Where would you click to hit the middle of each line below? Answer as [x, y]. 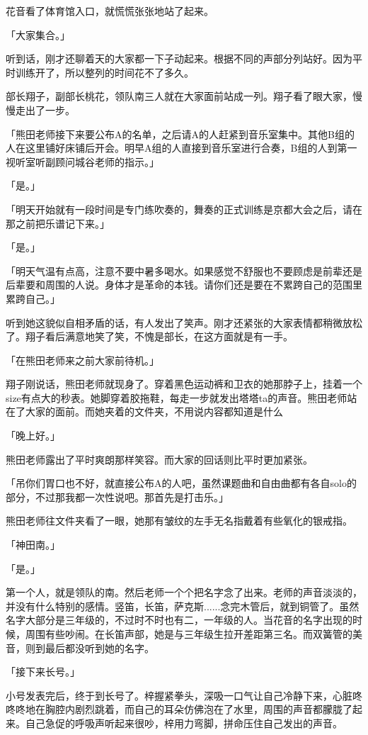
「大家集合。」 [38, 34]
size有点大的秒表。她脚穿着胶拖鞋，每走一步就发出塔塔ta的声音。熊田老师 [177, 397]
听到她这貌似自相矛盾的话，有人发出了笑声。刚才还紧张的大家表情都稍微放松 [184, 322]
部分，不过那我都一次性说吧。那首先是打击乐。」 [117, 496]
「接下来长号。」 [43, 672]
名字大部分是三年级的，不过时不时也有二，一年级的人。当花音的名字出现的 [179, 620]
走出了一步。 [45, 110]
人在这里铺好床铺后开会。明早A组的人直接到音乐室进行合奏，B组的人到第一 [182, 148]
